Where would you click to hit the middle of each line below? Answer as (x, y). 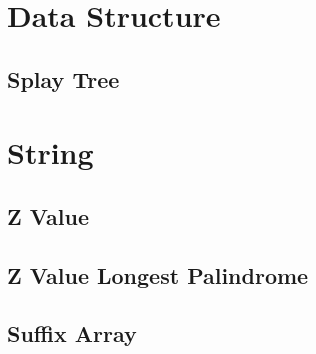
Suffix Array (72, 333)
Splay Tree (63, 78)
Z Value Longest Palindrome (158, 274)
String (50, 152)
